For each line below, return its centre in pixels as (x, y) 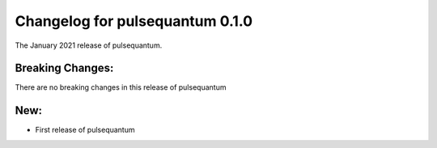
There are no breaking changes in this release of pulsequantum (121, 87)
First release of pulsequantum (85, 130)
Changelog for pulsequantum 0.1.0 (134, 21)
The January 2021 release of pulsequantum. (89, 45)
